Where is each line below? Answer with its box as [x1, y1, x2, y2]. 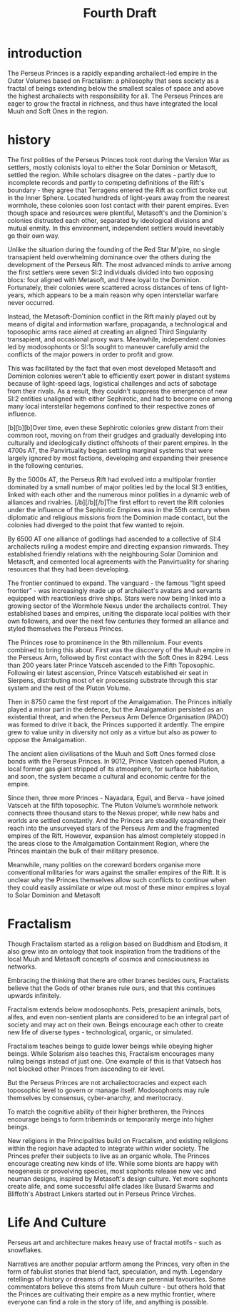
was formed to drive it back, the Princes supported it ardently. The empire [7, 720, 225, 729]
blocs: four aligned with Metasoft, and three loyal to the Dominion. [7, 275, 202, 284]
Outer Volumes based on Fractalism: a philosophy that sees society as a [7, 76, 220, 85]
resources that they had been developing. [7, 564, 131, 573]
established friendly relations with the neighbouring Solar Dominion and [7, 549, 218, 558]
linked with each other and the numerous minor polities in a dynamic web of [7, 490, 230, 499]
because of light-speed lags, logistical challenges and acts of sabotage [7, 379, 218, 387]
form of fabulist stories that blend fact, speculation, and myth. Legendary [7, 1267, 223, 1276]
